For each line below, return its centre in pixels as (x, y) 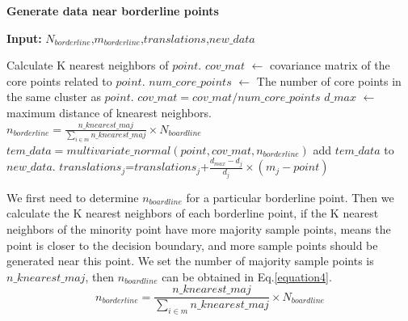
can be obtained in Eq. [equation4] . (247, 276)
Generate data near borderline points (113, 11)
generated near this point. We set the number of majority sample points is (190, 261)
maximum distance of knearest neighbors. (109, 112)
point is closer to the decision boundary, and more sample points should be (192, 245)
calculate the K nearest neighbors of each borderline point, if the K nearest (193, 213)
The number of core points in (329, 80)
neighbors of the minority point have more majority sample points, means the (199, 229)
